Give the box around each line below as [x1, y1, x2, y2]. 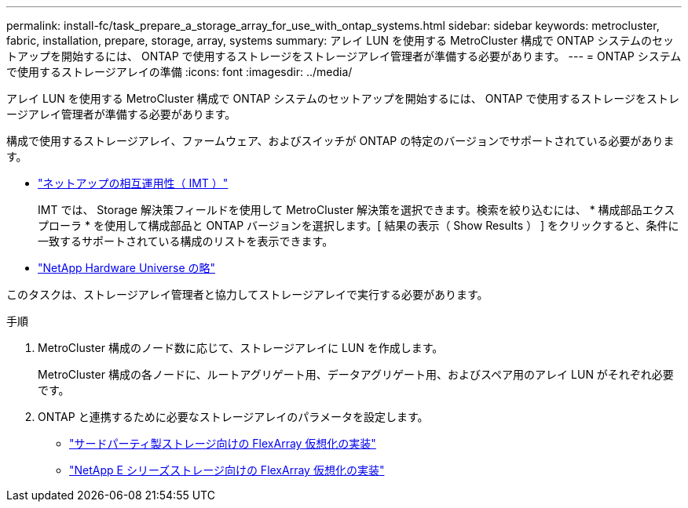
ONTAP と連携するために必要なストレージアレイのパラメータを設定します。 [38, 410, 429, 423]
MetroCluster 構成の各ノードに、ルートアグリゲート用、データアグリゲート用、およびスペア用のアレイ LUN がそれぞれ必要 [38, 368, 674, 381]
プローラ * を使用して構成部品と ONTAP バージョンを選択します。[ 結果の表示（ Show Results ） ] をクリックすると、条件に [38, 219, 679, 232]
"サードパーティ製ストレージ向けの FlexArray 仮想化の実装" [69, 437, 376, 450]
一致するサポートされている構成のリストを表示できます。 [38, 234, 334, 248]
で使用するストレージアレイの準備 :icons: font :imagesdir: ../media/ [6, 65, 353, 78]
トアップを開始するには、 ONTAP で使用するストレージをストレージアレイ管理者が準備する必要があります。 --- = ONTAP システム [6, 49, 682, 63]
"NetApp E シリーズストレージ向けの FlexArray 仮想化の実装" [69, 463, 385, 477]
